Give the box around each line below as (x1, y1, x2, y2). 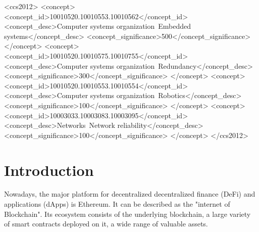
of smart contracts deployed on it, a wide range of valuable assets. (4, 218, 208, 229)
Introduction (4, 159, 94, 180)
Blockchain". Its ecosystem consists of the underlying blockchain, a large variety (4, 208, 251, 219)
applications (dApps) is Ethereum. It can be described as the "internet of (4, 199, 230, 209)
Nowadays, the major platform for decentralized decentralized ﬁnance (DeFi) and (4, 189, 255, 199)
